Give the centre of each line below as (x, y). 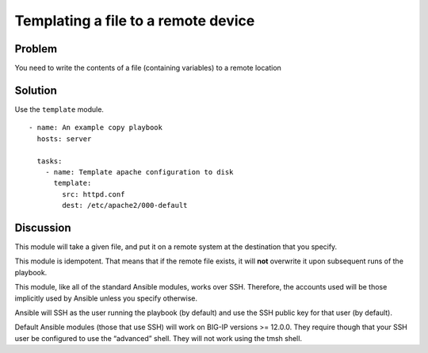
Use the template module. (59, 109)
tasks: (50, 161)
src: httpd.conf (94, 194)
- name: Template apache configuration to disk (139, 172)
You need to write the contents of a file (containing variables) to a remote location (148, 68)
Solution (36, 90)
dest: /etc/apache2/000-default (125, 205)
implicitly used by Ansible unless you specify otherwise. (106, 298)
